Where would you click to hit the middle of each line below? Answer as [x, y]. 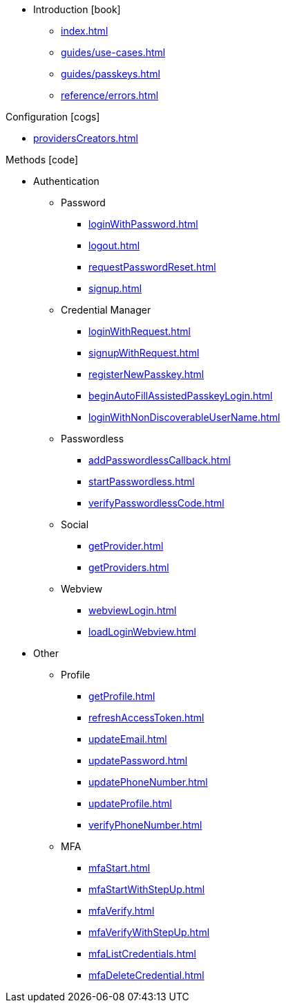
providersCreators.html [86, 138]
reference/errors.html [110, 95]
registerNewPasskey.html [146, 374]
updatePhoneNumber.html [148, 782]
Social [75, 524]
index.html [85, 31]
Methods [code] [42, 160]
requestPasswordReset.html [152, 267]
